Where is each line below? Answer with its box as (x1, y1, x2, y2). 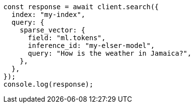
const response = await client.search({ (3, 3, 159, 11)
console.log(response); (3, 80, 94, 88)
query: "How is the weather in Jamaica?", (28, 49, 192, 57)
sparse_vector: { (19, 26, 85, 34)
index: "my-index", (11, 11, 85, 18)
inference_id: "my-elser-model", (28, 42, 155, 49)
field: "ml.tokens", (28, 34, 106, 42)
